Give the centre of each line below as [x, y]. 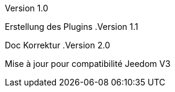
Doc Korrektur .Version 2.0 [57, 45]
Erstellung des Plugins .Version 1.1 [72, 27]
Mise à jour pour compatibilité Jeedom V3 [88, 64]
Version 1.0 [26, 8]
